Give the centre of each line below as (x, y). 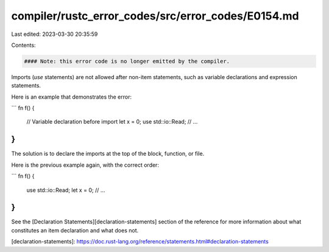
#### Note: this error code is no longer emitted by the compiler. (127, 61)
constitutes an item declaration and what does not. (75, 230)
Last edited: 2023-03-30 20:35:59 (55, 34)
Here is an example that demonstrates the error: (72, 97)
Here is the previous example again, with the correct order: (85, 165)
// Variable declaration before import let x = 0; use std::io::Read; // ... (112, 122)
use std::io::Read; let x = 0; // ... (66, 190)
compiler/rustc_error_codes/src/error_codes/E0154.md (155, 16)
